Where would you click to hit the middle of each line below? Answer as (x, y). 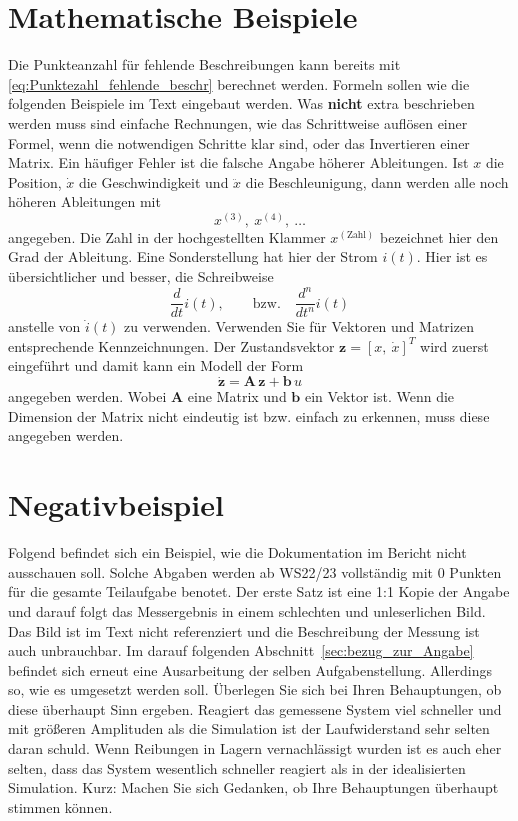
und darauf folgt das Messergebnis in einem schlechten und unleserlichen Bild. (247, 610)
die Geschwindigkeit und (153, 181)
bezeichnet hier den (439, 236)
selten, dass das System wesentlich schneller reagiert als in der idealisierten (237, 767)
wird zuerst (454, 345)
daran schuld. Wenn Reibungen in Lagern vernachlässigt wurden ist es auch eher (255, 748)
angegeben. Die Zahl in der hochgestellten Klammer (167, 236)
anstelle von (44, 326)
